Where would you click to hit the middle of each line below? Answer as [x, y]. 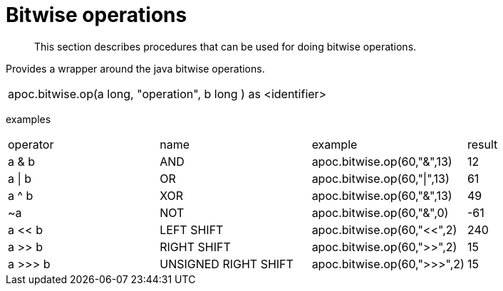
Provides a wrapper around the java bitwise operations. [135, 68]
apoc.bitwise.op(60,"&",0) [380, 212]
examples [28, 119]
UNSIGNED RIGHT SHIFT [227, 264]
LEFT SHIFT [192, 229]
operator [31, 144]
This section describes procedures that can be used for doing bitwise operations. [225, 46]
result [482, 144]
